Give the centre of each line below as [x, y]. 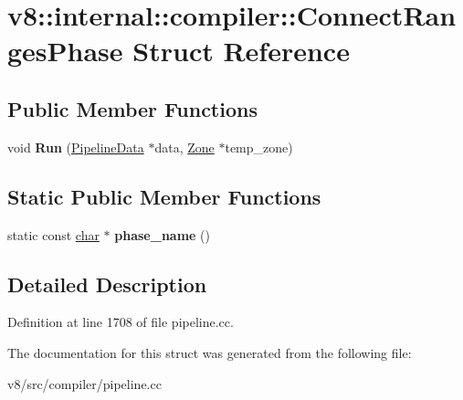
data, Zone [184, 147]
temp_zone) [259, 147]
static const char [53, 234]
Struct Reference [241, 51]
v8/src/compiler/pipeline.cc [84, 383]
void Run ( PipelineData [76, 147]
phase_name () [163, 234]
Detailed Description [107, 284]
